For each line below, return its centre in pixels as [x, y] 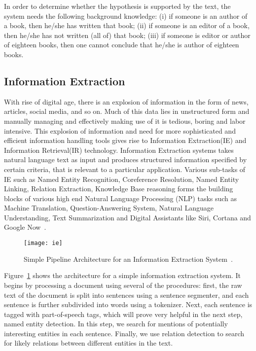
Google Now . [25, 227]
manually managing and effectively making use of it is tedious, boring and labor [125, 121]
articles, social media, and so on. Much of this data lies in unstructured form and [127, 111]
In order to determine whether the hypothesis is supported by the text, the [117, 6]
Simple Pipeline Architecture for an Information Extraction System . [128, 259]
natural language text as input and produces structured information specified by [126, 159]
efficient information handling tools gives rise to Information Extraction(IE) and [125, 140]
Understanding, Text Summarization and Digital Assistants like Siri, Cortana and [128, 217]
